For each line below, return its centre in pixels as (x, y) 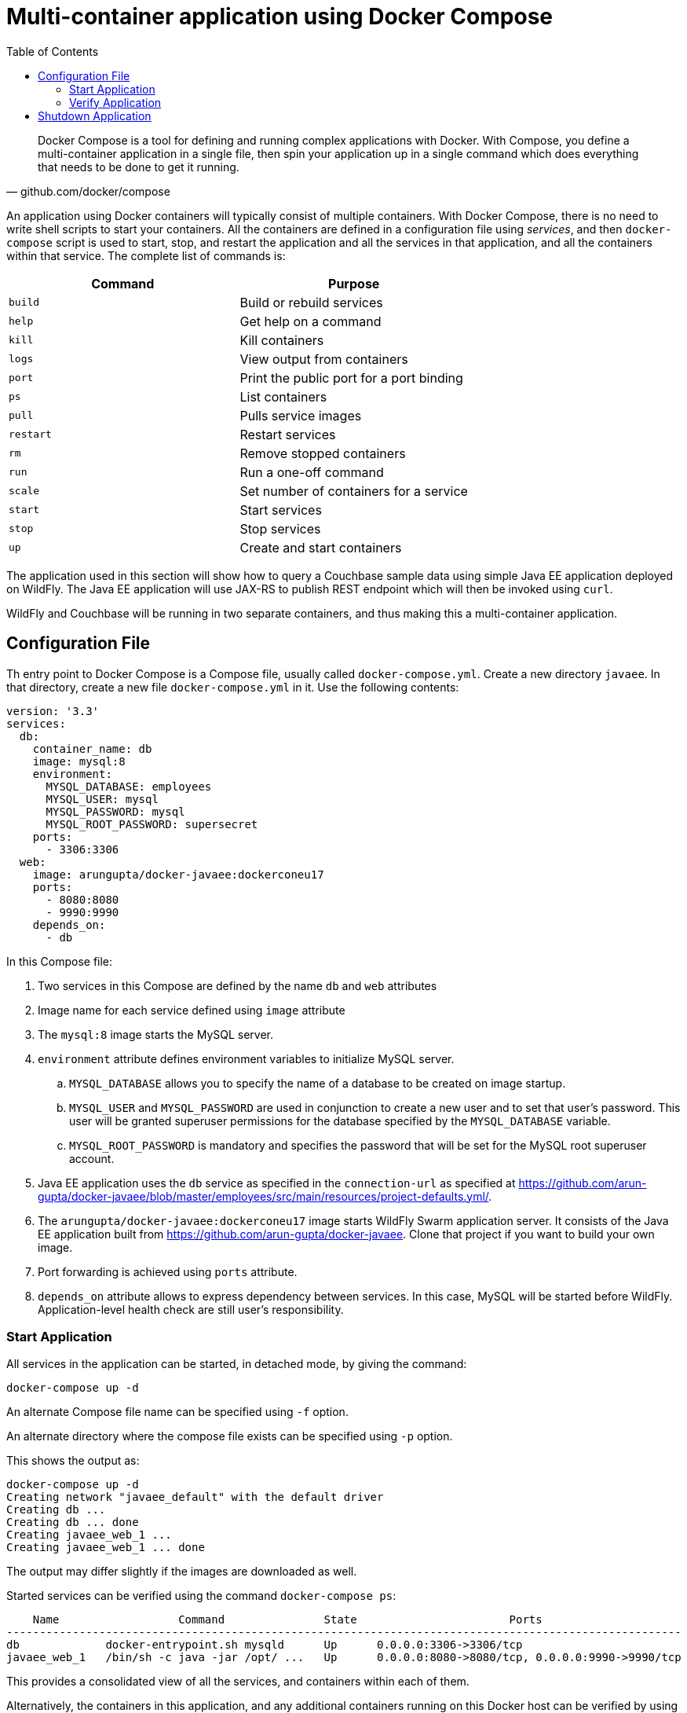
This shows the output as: (73, 1461)
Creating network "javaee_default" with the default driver (195, 1497)
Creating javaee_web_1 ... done (106, 1548)
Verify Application (115, 102)
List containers (283, 396)
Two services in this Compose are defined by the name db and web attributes (238, 985)
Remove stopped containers (323, 453)
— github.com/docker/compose (88, 191)
